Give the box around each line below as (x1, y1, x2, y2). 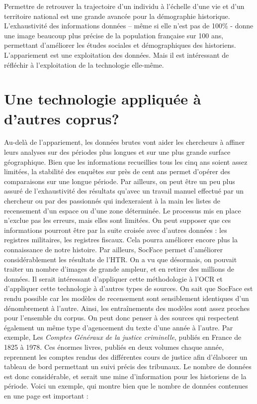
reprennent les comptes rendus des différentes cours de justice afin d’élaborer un (4, 351, 248, 362)
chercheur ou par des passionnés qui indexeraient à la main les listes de (4, 196, 221, 206)
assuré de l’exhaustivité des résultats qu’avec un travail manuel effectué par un (4, 186, 244, 196)
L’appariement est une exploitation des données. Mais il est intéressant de (4, 49, 229, 60)
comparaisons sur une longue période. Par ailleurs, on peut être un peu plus (4, 176, 235, 186)
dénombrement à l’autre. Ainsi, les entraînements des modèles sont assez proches (4, 303, 250, 313)
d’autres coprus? (4, 108, 119, 128)
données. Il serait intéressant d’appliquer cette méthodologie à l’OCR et (4, 273, 223, 284)
